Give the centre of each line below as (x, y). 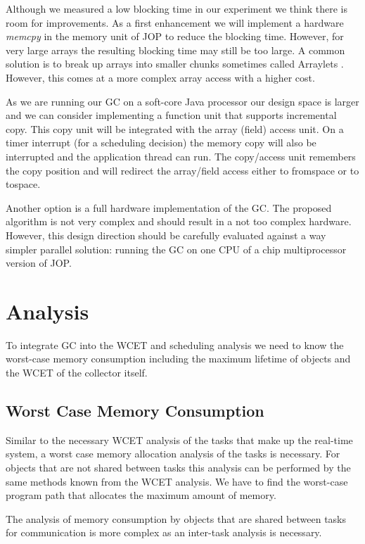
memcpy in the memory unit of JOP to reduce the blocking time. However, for (175, 36)
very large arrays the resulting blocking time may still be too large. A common (175, 50)
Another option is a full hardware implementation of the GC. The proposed (169, 207)
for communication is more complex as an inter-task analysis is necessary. (164, 532)
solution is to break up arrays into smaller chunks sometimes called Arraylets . (175, 64)
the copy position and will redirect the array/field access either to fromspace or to (182, 170)
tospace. (23, 184)
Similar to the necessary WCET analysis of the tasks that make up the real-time (179, 439)
